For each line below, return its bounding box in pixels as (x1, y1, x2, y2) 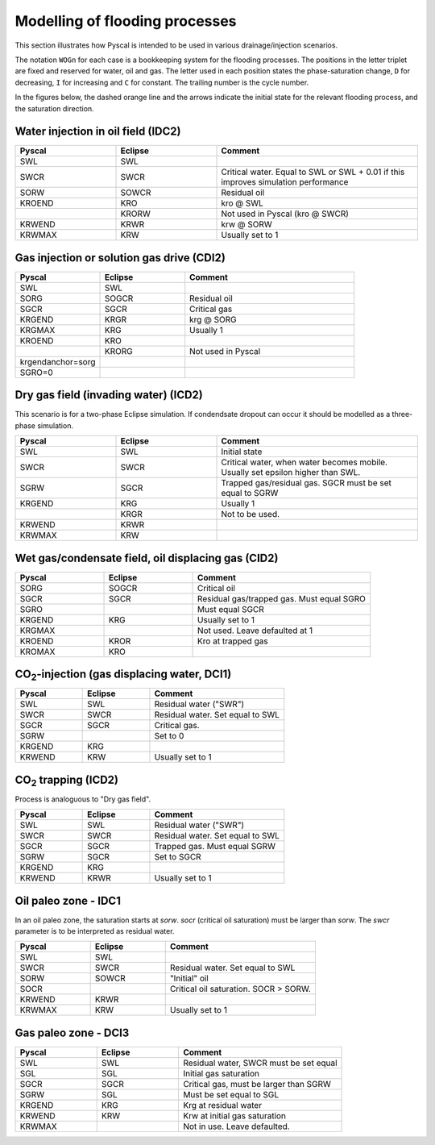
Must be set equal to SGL (182, 1089, 280, 1100)
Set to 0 (154, 731, 184, 742)
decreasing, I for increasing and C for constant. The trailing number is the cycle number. (14, 77, 309, 87)
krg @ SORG (189, 314, 237, 325)
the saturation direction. (14, 103, 94, 113)
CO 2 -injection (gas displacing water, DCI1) (14, 668, 232, 683)
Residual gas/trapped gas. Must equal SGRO (197, 593, 367, 604)
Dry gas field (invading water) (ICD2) (14, 388, 203, 402)
